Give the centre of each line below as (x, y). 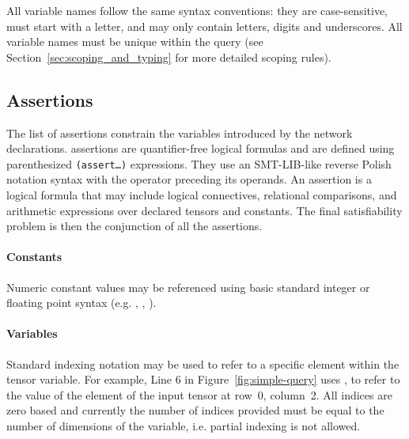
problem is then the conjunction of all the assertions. (134, 226)
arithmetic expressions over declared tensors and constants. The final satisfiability (204, 210)
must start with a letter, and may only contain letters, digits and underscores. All (204, 26)
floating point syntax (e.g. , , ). (81, 303)
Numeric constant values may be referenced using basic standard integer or (188, 287)
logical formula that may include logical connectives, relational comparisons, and (202, 195)
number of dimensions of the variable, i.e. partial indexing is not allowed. (184, 425)
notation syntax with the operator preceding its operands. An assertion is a (189, 179)
